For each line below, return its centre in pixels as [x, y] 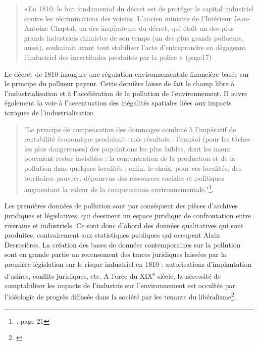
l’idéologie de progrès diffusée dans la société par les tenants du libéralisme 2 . [120, 296]
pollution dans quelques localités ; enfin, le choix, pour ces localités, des [133, 168]
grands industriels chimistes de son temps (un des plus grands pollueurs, [134, 37]
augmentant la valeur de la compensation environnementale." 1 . [119, 188]
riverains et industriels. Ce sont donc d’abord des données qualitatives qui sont [124, 225]
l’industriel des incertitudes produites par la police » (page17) [118, 57]
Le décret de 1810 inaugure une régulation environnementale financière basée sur [127, 74]
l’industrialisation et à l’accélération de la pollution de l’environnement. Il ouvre [126, 93]
